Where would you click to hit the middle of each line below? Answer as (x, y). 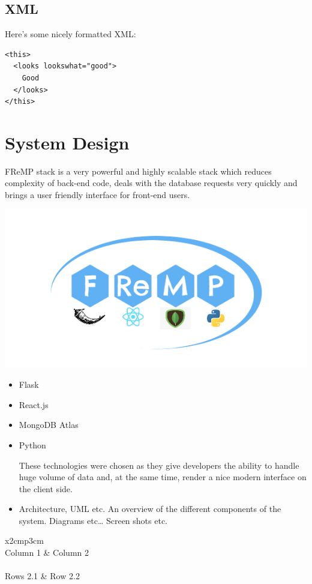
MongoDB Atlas (49, 425)
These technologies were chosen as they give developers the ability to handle (159, 465)
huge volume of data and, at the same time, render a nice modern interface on (163, 477)
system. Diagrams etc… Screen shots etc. (93, 520)
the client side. (46, 488)
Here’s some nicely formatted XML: (70, 34)
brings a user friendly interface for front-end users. (97, 195)
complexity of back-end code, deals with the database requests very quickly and (151, 183)
